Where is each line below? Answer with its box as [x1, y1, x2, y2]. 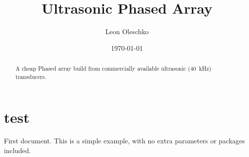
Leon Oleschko [105, 26, 149, 37]
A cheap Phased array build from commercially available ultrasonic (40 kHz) [15, 64, 211, 73]
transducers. [15, 72, 46, 80]
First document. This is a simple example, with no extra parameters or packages [4, 136, 245, 146]
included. [4, 145, 31, 155]
